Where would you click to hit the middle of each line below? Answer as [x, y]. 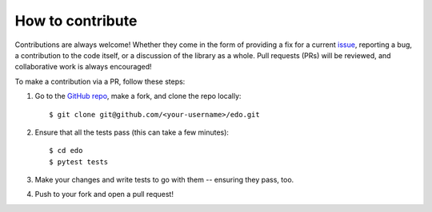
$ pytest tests [79, 162]
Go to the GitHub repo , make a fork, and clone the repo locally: [138, 96]
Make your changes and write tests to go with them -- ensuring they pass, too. [164, 180]
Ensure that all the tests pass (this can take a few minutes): [132, 132]
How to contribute [76, 21]
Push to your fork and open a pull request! [104, 194]
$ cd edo [66, 151]
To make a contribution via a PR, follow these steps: [100, 81]
